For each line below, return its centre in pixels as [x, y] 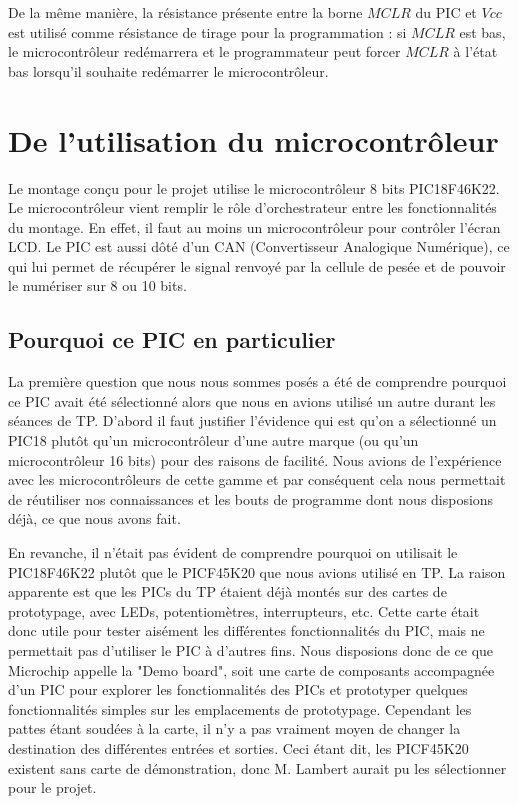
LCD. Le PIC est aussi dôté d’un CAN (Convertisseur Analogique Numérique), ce [259, 246]
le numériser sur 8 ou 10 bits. [97, 285]
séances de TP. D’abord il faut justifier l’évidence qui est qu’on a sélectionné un [252, 420]
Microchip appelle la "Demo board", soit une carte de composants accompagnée [251, 669]
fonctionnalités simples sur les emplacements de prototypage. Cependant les [240, 708]
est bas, [482, 31]
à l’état [475, 51]
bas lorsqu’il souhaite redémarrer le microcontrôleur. [168, 70]
